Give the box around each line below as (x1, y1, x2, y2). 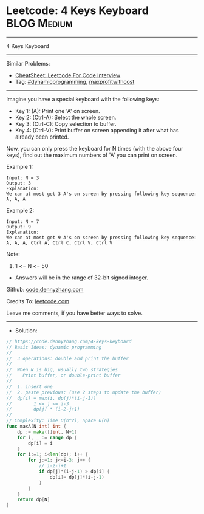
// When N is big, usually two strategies (6, 367, 118, 373)
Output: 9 (6, 224, 32, 230)
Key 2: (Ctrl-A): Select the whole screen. (15, 114, 117, 121)
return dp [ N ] (17, 496, 50, 503)
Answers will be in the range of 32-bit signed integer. (15, 274, 149, 281)
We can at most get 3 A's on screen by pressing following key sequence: (6, 191, 197, 197)
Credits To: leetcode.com (6, 297, 70, 304)
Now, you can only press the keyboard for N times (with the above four (6, 145, 183, 152)
